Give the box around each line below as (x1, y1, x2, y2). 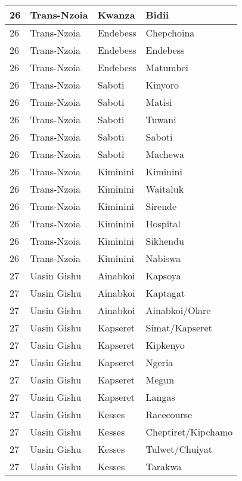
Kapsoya (145, 269, 181, 282)
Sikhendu (145, 234, 184, 248)
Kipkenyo (145, 338, 185, 352)
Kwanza (97, 8, 135, 22)
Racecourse (145, 407, 193, 421)
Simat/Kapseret (145, 321, 212, 334)
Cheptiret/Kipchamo (145, 425, 233, 439)
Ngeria (145, 355, 173, 369)
